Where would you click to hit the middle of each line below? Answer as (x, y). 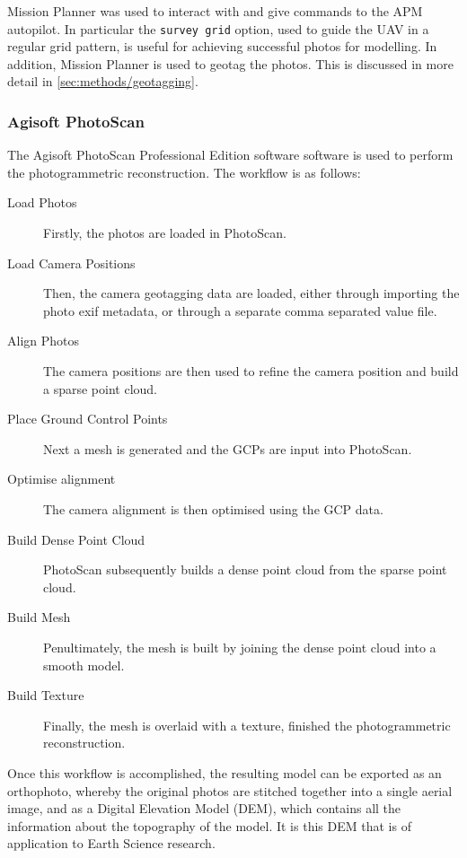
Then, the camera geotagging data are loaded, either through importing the (251, 293)
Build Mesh (39, 617)
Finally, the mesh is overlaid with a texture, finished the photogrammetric (247, 725)
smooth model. (84, 665)
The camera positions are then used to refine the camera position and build (251, 371)
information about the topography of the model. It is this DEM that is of (209, 825)
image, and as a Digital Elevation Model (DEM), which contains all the (204, 808)
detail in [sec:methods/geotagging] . (103, 81)
